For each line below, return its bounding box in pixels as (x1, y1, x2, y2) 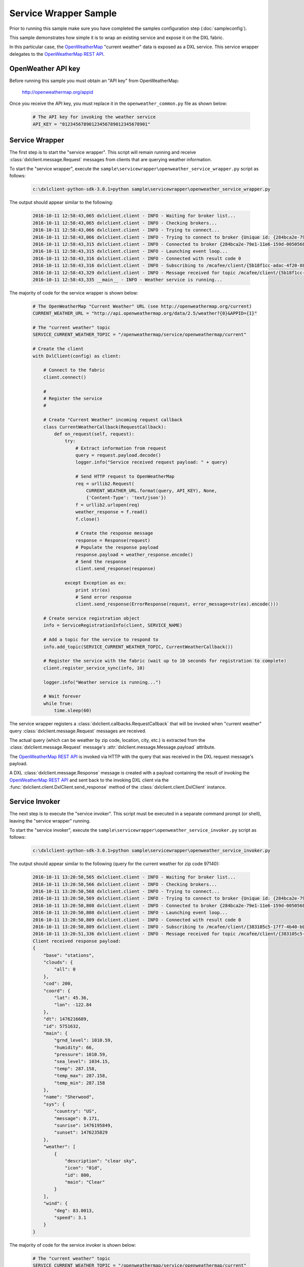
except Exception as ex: (64, 580, 127, 586)
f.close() (75, 516, 100, 522)
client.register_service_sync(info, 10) (43, 665, 145, 671)
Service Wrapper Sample (9, 8, 117, 19)
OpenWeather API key (9, 64, 81, 73)
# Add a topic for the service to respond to (43, 637, 159, 643)
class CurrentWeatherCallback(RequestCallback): (43, 424, 167, 430)
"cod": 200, (43, 981, 73, 987)
